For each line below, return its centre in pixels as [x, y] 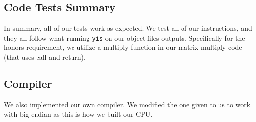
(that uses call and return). [45, 57]
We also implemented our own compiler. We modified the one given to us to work [127, 104]
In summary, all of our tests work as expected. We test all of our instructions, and [128, 28]
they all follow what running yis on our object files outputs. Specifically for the [125, 37]
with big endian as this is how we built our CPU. [78, 114]
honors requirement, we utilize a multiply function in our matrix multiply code [123, 47]
